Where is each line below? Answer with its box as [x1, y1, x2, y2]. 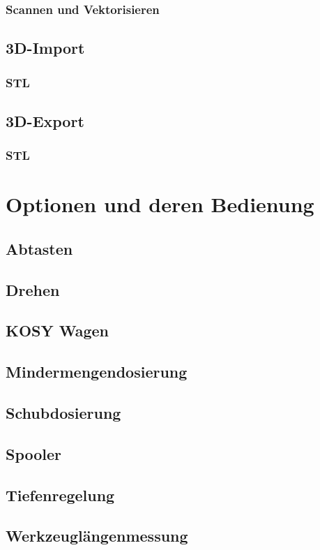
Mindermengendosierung [6, 361, 188, 382]
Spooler [6, 443, 62, 464]
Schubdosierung [6, 401, 121, 423]
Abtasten [6, 237, 73, 259]
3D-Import [6, 37, 85, 59]
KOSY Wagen [6, 320, 109, 341]
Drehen [6, 278, 60, 300]
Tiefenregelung [6, 484, 115, 505]
